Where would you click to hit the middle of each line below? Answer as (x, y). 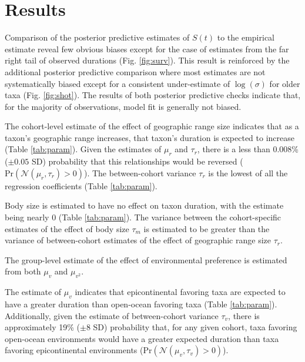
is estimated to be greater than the (207, 228)
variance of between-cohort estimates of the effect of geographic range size (138, 240)
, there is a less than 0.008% (248, 149)
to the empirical (246, 37)
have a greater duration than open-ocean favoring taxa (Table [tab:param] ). (141, 304)
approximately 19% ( (42, 327)
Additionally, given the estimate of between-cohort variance (112, 315)
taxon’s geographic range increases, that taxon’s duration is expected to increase (150, 137)
